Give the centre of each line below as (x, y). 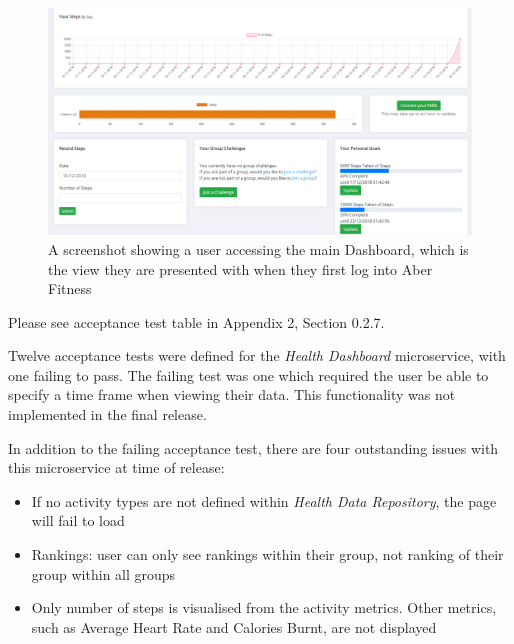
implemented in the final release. (107, 414)
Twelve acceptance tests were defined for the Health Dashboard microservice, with (257, 355)
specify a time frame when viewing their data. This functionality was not (232, 394)
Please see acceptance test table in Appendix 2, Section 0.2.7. (196, 321)
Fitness (70, 288)
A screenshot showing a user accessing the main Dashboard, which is (258, 248)
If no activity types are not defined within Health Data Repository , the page (264, 500)
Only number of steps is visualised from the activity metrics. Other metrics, (264, 607)
